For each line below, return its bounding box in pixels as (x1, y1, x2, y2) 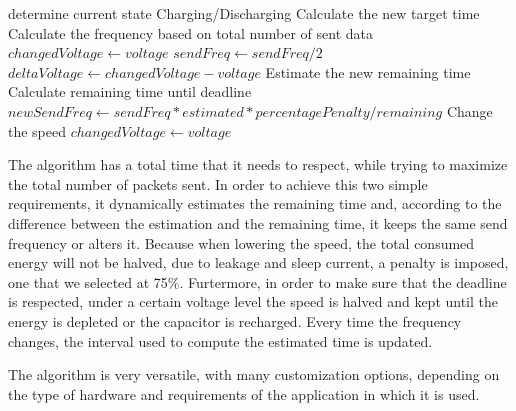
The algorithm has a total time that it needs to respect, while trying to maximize (8, 154, 508, 175)
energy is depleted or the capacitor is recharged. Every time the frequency (8, 310, 462, 331)
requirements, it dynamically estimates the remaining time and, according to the (8, 193, 502, 214)
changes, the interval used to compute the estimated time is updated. (8, 330, 433, 351)
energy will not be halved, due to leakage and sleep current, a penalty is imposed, (8, 252, 509, 273)
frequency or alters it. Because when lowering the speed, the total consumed (8, 232, 475, 253)
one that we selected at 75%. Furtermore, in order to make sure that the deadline (8, 271, 507, 292)
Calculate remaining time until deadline (8, 81, 252, 102)
